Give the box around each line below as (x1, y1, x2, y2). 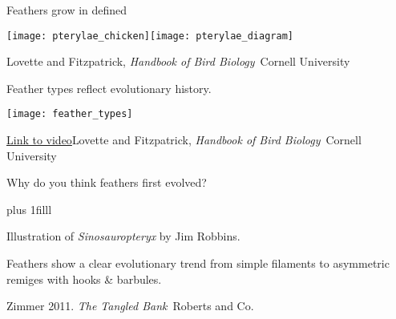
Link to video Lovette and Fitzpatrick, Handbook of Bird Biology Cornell (6, 131, 362, 148)
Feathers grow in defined (6, 2, 127, 18)
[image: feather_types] (6, 108, 133, 120)
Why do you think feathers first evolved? (6, 174, 207, 191)
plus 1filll (6, 200, 52, 217)
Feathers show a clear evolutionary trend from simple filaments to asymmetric (6, 255, 390, 272)
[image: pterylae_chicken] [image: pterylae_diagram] (6, 30, 293, 42)
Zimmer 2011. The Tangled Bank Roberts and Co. (6, 297, 254, 314)
